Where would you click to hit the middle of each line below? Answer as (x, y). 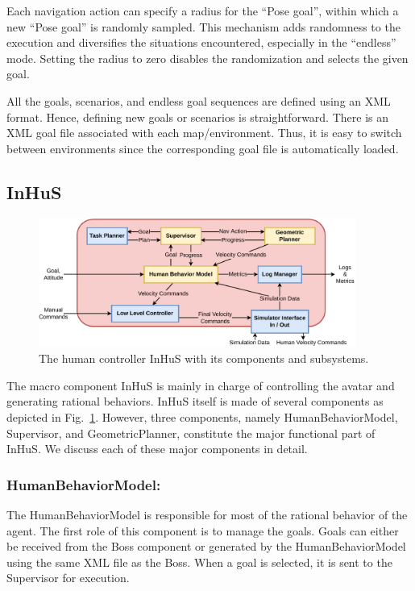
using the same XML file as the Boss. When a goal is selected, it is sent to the (199, 562)
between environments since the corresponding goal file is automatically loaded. (203, 148)
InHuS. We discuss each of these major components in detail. (157, 449)
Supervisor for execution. (68, 578)
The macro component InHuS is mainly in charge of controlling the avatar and (201, 385)
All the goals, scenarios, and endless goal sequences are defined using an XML (199, 100)
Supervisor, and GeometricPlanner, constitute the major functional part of (191, 433)
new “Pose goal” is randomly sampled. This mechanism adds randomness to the (203, 26)
